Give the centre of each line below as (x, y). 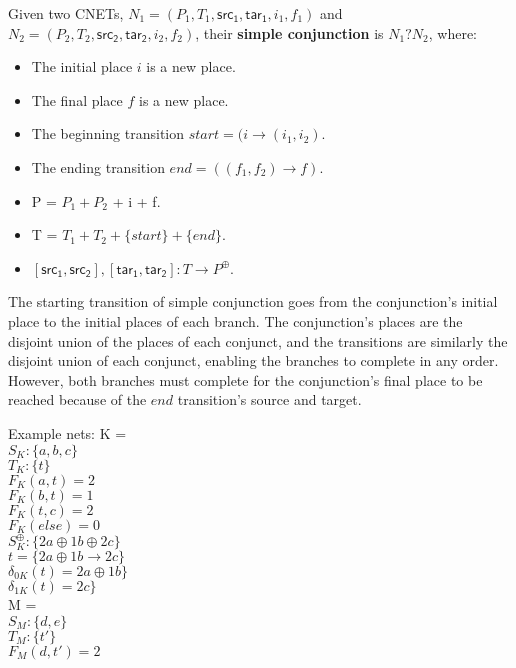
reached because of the (77, 399)
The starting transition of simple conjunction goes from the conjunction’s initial (253, 301)
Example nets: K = (67, 432)
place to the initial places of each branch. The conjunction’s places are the (235, 320)
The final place (77, 99)
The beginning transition (108, 133)
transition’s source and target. (269, 399)
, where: (452, 32)
